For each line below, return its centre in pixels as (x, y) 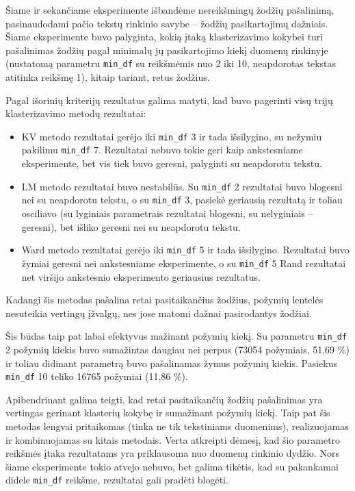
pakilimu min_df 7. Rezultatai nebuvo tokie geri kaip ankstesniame (162, 150)
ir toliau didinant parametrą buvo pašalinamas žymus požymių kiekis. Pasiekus (171, 363)
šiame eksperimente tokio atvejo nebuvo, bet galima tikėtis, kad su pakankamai (172, 466)
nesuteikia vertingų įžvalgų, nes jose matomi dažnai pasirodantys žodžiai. (159, 313)
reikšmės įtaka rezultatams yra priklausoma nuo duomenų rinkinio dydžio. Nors (172, 453)
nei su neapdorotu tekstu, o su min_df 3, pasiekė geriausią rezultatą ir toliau (182, 200)
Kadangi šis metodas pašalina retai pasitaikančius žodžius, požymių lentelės (165, 300)
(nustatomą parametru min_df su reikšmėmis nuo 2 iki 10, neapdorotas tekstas (171, 63)
